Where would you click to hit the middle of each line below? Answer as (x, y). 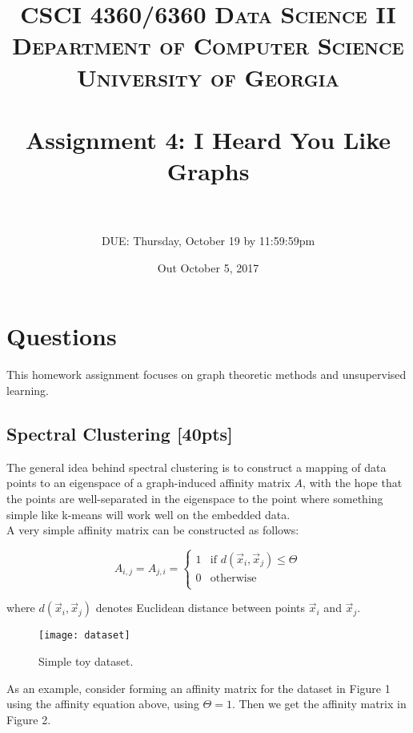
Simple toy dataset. (86, 661)
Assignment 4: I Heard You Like (208, 139)
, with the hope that (353, 483)
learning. (28, 390)
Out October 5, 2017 (208, 267)
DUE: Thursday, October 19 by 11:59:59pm (208, 241)
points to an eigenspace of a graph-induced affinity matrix (148, 483)
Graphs (208, 171)
